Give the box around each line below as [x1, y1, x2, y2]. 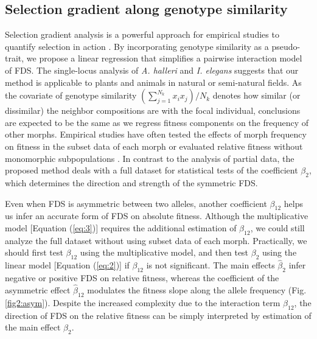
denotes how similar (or [212, 89, 301, 102]
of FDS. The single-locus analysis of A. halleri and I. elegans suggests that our [5, 63, 299, 76]
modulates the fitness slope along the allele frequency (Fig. [87, 283, 307, 296]
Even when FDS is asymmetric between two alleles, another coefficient [5, 197, 267, 209]
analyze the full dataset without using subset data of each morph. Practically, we [5, 234, 307, 246]
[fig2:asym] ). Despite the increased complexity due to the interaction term [5, 296, 280, 309]
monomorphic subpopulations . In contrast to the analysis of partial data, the [5, 152, 294, 164]
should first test [5, 246, 63, 259]
